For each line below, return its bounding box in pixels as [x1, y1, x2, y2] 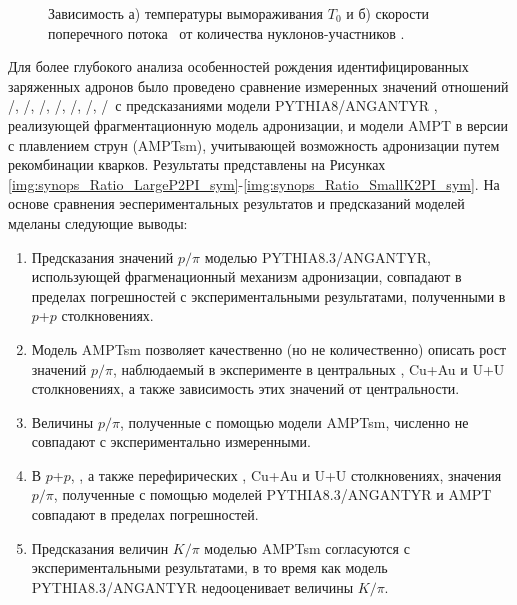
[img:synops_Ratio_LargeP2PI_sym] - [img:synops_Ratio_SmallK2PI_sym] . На [8, 173, 500, 194]
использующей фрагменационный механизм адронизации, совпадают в [31, 266, 462, 287]
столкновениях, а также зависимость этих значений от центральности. [31, 378, 460, 399]
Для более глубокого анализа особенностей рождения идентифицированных [8, 56, 469, 77]
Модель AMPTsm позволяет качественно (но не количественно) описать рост [31, 338, 507, 359]
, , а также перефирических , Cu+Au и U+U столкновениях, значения [70, 464, 502, 485]
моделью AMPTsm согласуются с [204, 537, 410, 558]
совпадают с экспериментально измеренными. [31, 431, 311, 452]
